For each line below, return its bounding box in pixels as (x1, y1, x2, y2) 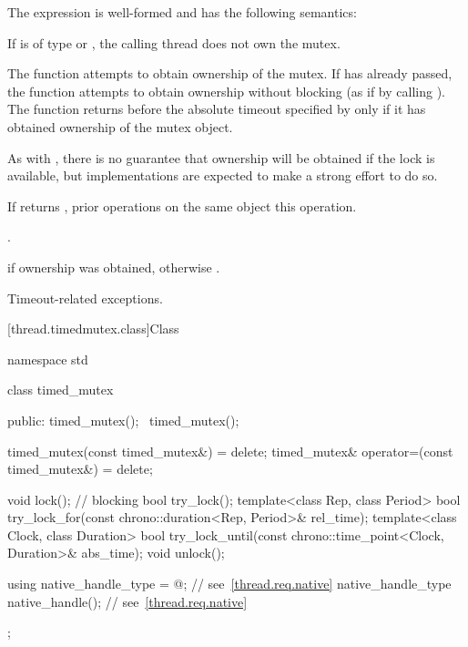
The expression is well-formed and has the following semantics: (7, 3, 357, 21)
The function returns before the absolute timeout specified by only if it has (7, 99, 426, 118)
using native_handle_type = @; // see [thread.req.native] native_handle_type (7, 574, 452, 593)
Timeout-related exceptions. (7, 288, 163, 307)
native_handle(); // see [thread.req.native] (7, 591, 248, 611)
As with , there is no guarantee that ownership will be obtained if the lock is (7, 148, 435, 167)
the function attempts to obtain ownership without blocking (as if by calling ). (7, 81, 445, 100)
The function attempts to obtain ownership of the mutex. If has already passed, (7, 64, 453, 83)
